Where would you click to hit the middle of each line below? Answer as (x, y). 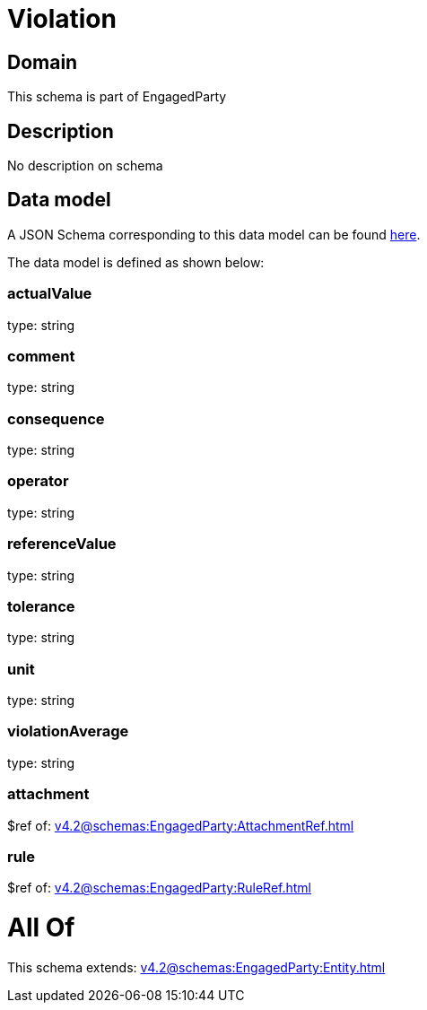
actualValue (50, 294)
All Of (41, 928)
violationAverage (68, 731)
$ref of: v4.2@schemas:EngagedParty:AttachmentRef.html (181, 825)
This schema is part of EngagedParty (117, 97)
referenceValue (62, 544)
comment (41, 356)
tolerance (41, 606)
